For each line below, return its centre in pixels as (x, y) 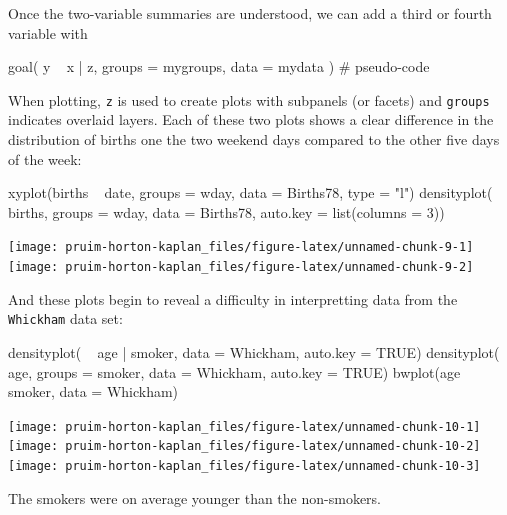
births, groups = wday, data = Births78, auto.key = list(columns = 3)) (226, 211)
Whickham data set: (65, 318)
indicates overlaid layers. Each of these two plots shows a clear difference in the (251, 119)
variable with (48, 32)
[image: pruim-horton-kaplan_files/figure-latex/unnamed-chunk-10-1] (244, 426)
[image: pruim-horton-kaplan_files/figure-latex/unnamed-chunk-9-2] (241, 267)
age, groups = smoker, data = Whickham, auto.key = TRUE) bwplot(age (234, 371)
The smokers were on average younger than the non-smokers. (195, 497)
